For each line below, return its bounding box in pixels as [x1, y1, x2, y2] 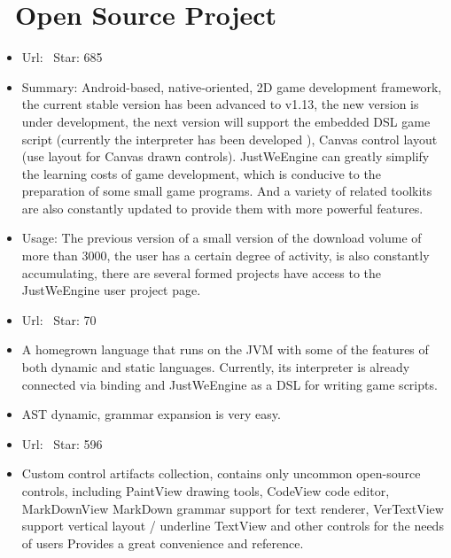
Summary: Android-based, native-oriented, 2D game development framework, [21, 77, 442, 96]
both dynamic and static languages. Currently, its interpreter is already [21, 358, 410, 376]
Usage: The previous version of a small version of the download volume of [21, 229, 422, 247]
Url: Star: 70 [21, 310, 97, 329]
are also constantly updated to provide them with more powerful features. [21, 198, 424, 217]
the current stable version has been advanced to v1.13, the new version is [21, 95, 419, 113]
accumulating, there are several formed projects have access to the [21, 263, 382, 282]
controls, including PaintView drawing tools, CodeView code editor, [21, 482, 390, 500]
